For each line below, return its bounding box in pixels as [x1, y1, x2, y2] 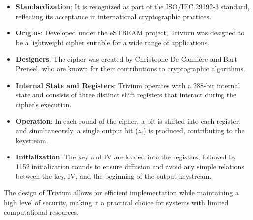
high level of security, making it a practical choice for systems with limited [4, 197, 229, 207]
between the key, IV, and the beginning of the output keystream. [15, 171, 212, 181]
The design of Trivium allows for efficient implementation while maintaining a [4, 187, 239, 197]
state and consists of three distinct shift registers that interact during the [15, 90, 237, 100]
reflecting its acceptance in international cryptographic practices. [15, 11, 211, 21]
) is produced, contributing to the [143, 125, 245, 135]
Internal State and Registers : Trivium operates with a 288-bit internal [15, 80, 240, 90]
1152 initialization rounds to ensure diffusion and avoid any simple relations [15, 161, 244, 171]
